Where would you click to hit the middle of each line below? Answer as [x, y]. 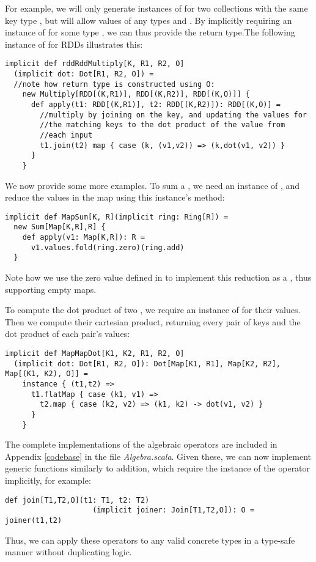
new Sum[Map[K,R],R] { [60, 227]
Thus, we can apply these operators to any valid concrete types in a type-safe [150, 540]
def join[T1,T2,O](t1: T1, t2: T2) [77, 500]
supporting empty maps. [51, 289]
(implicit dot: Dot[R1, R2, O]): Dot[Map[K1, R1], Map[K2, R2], [147, 364]
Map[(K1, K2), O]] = [47, 374]
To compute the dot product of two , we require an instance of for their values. [153, 310]
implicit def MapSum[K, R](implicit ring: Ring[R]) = [117, 217]
